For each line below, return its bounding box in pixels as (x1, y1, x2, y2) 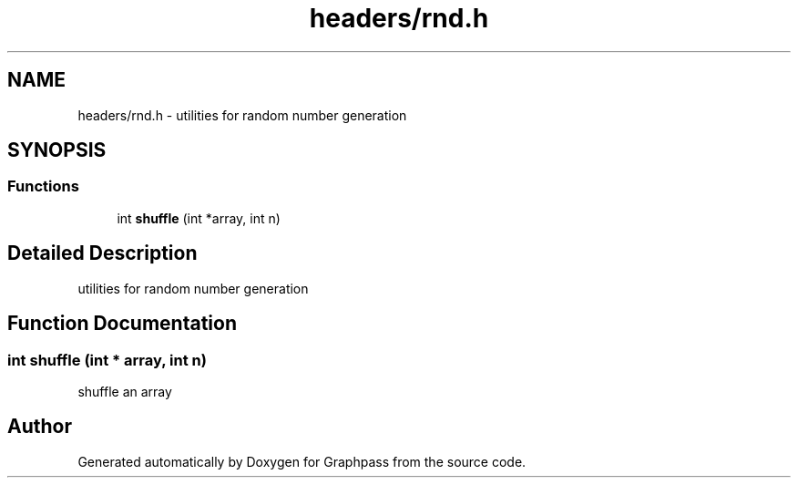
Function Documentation (7, 312, 237, 335)
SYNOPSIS (7, 139, 107, 162)
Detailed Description (7, 242, 198, 265)
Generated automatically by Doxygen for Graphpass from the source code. (77, 453, 527, 470)
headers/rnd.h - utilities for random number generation (77, 107, 407, 123)
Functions (7, 177, 79, 196)
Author (7, 415, 72, 439)
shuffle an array (77, 383, 172, 399)
